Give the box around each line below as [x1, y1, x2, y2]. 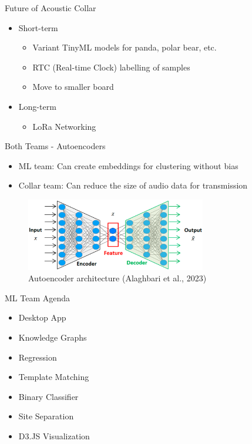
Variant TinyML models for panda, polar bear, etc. [32, 41, 217, 53]
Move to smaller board [32, 80, 114, 93]
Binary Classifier [18, 390, 79, 402]
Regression [18, 351, 57, 363]
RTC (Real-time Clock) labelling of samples [32, 60, 190, 73]
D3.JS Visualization [18, 429, 90, 442]
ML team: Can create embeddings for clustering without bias [18, 159, 238, 171]
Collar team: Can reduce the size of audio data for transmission [18, 179, 248, 191]
